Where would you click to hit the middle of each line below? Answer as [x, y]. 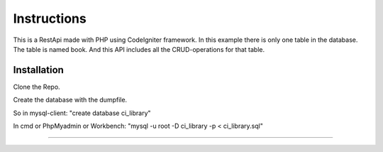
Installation [38, 70]
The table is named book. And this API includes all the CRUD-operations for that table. [139, 49]
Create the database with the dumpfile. [70, 100]
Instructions [50, 18]
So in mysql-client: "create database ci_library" [82, 113]
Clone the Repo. [37, 87]
